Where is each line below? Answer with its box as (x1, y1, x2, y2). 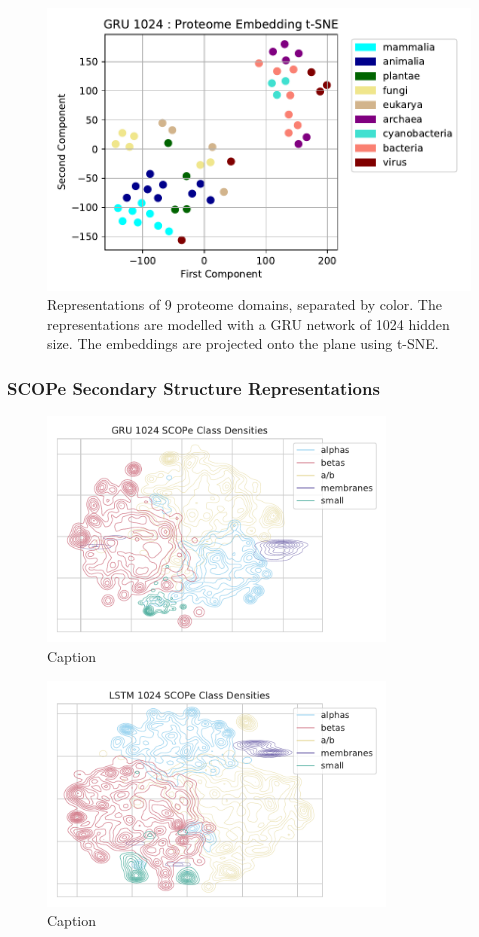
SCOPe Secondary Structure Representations (7, 375, 380, 400)
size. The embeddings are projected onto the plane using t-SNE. (47, 333, 439, 354)
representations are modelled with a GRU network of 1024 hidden (47, 313, 450, 334)
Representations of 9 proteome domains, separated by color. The (47, 294, 442, 315)
